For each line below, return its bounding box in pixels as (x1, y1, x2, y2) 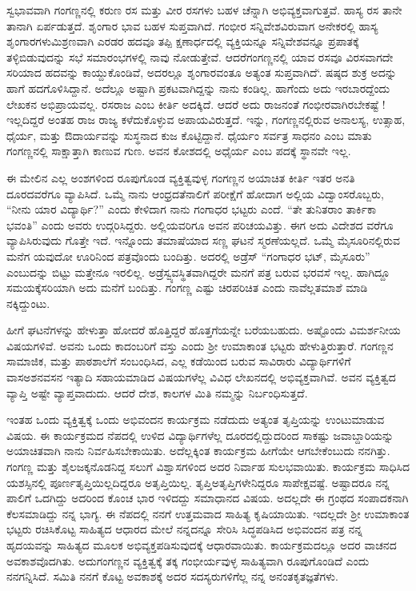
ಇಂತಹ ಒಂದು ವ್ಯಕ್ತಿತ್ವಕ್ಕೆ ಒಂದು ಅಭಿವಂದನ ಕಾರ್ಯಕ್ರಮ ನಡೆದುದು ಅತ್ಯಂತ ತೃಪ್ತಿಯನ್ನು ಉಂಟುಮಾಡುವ (6, 411, 385, 428)
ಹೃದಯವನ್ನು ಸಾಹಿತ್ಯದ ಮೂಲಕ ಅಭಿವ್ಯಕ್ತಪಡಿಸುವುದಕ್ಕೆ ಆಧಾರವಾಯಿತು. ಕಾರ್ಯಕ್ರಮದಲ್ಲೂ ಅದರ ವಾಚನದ (6, 537, 397, 553)
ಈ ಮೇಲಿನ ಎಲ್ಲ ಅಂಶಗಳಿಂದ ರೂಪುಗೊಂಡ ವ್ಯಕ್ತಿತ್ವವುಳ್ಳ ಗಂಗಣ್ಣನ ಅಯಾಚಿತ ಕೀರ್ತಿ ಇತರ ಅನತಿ (6, 169, 355, 186)
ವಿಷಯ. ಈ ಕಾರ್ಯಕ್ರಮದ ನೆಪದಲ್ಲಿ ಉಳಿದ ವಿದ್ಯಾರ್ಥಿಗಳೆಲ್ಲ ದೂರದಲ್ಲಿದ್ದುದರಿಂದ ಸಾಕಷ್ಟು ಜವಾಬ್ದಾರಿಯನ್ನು (6, 426, 394, 443)
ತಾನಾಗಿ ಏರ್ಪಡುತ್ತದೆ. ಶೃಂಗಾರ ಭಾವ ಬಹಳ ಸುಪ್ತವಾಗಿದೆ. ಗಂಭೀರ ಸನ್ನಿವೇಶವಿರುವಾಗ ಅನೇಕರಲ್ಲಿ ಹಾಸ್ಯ (6, 17, 378, 34)
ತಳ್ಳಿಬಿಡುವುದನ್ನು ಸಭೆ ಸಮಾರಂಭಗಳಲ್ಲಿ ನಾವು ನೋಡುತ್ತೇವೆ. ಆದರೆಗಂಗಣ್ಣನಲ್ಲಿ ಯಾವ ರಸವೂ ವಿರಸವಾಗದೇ (6, 48, 394, 65)
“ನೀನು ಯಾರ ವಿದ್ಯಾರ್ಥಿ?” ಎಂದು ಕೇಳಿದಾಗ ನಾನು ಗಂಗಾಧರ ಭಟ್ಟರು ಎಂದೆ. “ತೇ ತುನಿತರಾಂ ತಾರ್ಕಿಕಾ (6, 201, 377, 218)
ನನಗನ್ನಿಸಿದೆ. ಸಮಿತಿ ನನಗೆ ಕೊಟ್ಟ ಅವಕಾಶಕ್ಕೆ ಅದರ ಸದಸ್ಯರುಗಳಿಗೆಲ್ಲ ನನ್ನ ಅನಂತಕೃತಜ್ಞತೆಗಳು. (6, 568, 338, 585)
